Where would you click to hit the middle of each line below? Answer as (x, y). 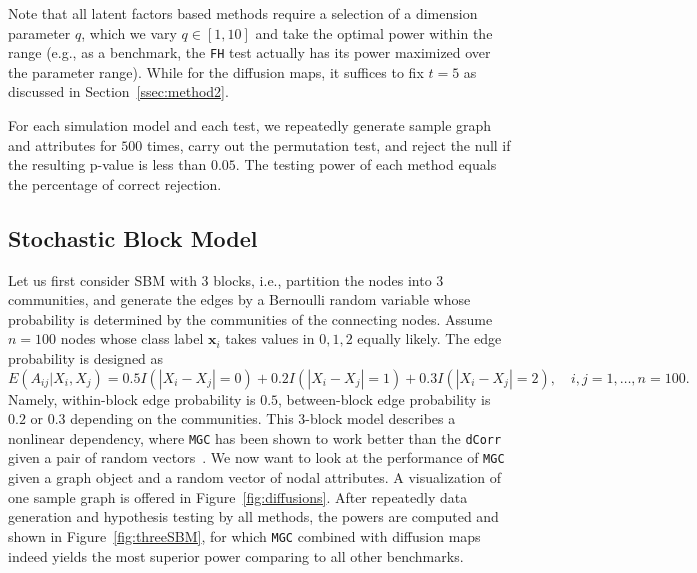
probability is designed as (86, 357)
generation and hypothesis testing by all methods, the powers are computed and (253, 516)
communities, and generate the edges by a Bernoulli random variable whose (239, 299)
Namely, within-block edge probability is (132, 398)
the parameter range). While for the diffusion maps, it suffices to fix (216, 71)
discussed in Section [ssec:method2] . (118, 91)
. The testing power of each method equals (366, 164)
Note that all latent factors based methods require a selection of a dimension (243, 13)
